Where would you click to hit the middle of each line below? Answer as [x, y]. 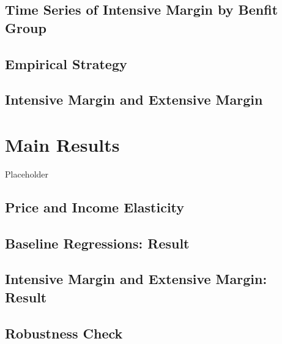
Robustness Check [64, 333]
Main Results [62, 144]
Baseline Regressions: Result [97, 243]
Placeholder [27, 174]
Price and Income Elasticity [95, 207]
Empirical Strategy [66, 63]
